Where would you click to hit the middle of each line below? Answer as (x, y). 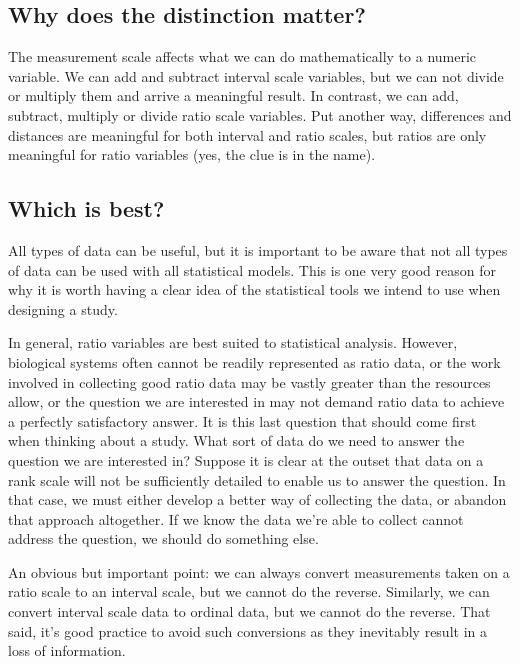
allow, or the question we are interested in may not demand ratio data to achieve (256, 401)
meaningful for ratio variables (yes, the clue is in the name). (192, 154)
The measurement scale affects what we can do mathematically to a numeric (242, 56)
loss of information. (67, 650)
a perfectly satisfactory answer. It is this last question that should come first (242, 420)
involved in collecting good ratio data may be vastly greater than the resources (249, 381)
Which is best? (86, 208)
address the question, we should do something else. (163, 538)
